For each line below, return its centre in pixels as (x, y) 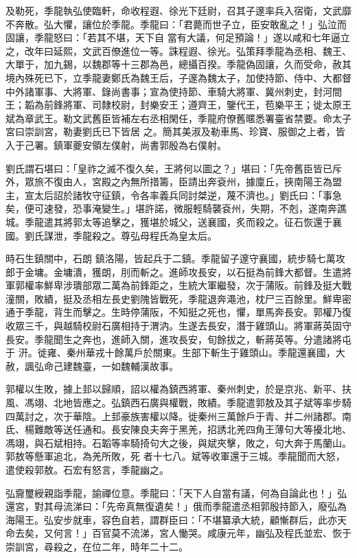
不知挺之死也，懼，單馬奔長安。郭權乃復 (260, 312)
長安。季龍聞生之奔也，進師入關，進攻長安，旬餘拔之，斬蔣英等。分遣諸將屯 (178, 339)
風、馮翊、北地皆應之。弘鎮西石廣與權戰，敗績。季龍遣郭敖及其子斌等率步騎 (178, 403)
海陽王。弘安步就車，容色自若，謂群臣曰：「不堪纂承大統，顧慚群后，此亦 (171, 519)
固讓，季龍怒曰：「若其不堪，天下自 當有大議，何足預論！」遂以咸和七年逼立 (178, 37)
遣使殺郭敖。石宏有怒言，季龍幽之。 (87, 469)
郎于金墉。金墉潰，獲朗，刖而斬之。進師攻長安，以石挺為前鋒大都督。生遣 (174, 271)
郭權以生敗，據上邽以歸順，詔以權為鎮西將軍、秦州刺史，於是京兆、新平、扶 (178, 389)
